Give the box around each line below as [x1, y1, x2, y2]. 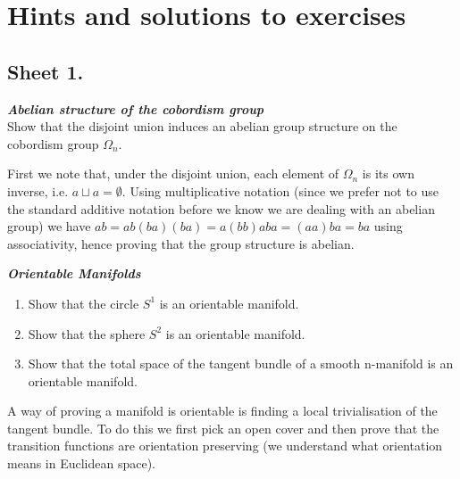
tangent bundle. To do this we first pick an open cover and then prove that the [7, 418, 439, 437]
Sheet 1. [7, 57, 84, 85]
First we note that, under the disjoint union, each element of [7, 164, 339, 183]
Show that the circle [28, 293, 139, 312]
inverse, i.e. [7, 181, 69, 200]
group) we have [7, 217, 91, 235]
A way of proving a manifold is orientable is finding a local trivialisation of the [7, 401, 438, 420]
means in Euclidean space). [7, 454, 156, 473]
